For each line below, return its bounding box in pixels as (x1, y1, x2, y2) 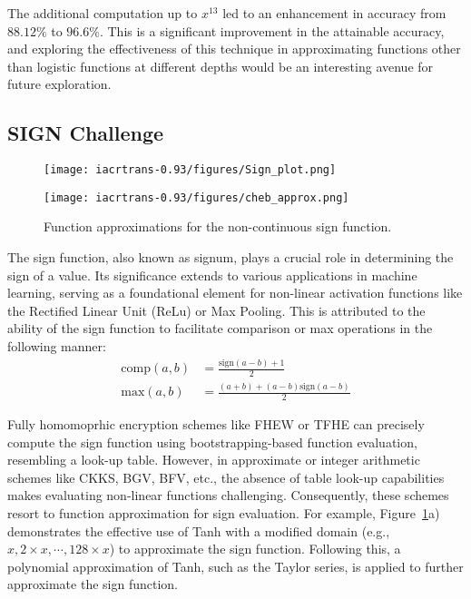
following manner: (7, 337, 106, 356)
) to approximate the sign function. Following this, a (109, 539, 401, 558)
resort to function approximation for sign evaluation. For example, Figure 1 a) (7, 504, 440, 523)
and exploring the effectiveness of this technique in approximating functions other (7, 39, 461, 58)
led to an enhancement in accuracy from (222, 4, 446, 22)
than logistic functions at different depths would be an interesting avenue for (7, 56, 434, 75)
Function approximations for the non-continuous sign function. (44, 217, 392, 236)
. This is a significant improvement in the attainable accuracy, (99, 21, 445, 40)
